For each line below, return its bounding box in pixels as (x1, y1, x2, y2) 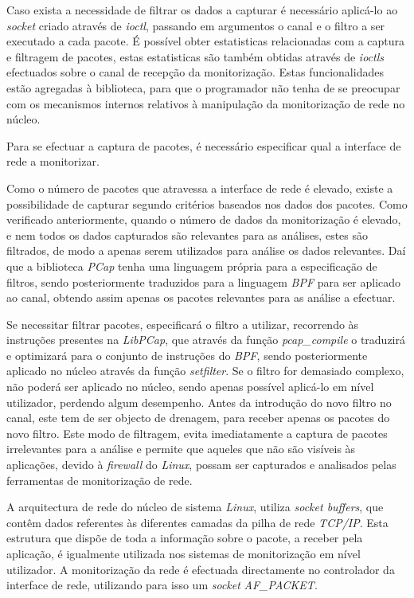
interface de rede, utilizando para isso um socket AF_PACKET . (6, 577, 318, 593)
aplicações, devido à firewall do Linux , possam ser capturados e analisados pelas (6, 456, 396, 473)
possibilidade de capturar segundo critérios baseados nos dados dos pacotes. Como (6, 195, 408, 212)
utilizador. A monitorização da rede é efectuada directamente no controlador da (6, 561, 395, 577)
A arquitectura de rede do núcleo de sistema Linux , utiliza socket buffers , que (6, 498, 384, 515)
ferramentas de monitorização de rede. (6, 471, 193, 488)
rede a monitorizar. (6, 153, 100, 170)
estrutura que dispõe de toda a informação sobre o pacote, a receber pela (6, 530, 363, 546)
